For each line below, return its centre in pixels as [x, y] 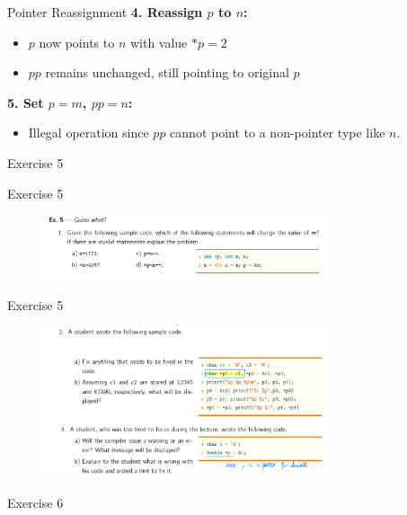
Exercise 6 [35, 503]
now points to [77, 42]
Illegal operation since [88, 133]
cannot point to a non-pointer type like [278, 133]
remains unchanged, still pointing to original [167, 72]
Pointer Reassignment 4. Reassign [105, 12]
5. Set [26, 102]
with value [159, 42]
